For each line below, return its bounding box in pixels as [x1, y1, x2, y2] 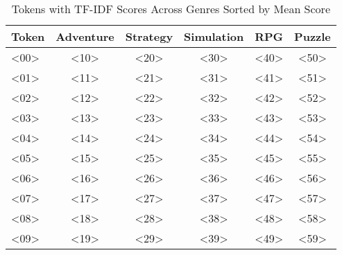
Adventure [55, 28, 114, 44]
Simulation [184, 28, 244, 44]
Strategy [125, 28, 173, 44]
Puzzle [294, 28, 331, 44]
